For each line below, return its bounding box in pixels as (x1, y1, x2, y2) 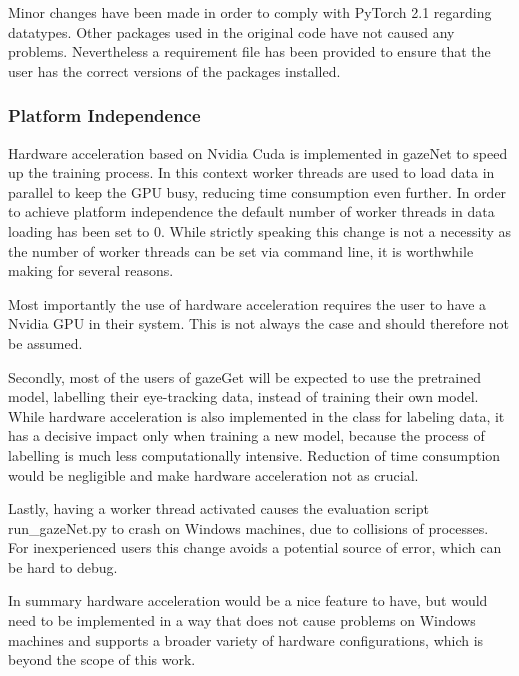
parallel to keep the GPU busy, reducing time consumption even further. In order (8, 181, 507, 202)
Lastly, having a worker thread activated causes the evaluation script (8, 498, 430, 519)
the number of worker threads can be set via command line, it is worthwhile (8, 240, 474, 261)
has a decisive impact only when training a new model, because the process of (8, 425, 485, 446)
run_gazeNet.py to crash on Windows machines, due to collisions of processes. (8, 517, 489, 538)
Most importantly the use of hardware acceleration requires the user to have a (8, 293, 487, 314)
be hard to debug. (8, 556, 118, 577)
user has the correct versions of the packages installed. (8, 60, 341, 81)
